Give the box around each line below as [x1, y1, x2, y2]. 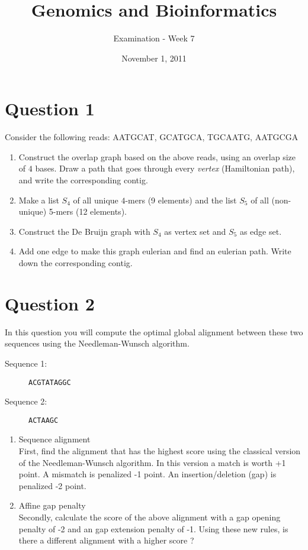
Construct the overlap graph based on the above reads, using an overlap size [18, 150, 296, 163]
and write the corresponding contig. [18, 174, 148, 186]
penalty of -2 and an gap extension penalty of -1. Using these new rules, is [18, 522, 288, 535]
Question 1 [5, 96, 95, 121]
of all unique [73, 193, 118, 206]
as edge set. [239, 225, 282, 237]
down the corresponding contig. [18, 257, 133, 268]
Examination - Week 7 [113, 32, 195, 44]
